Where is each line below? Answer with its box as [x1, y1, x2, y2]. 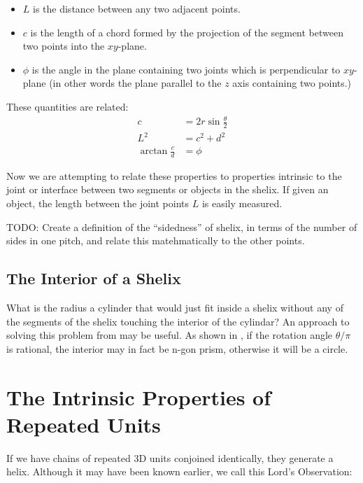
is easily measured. [201, 196, 283, 211]
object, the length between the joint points [6, 196, 190, 211]
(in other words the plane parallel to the [49, 76, 222, 90]
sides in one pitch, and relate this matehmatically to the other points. [6, 233, 305, 248]
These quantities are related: [6, 99, 129, 113]
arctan [140, 146, 168, 156]
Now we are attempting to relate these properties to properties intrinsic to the [6, 168, 342, 183]
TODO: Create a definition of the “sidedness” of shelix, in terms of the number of [6, 219, 357, 234]
